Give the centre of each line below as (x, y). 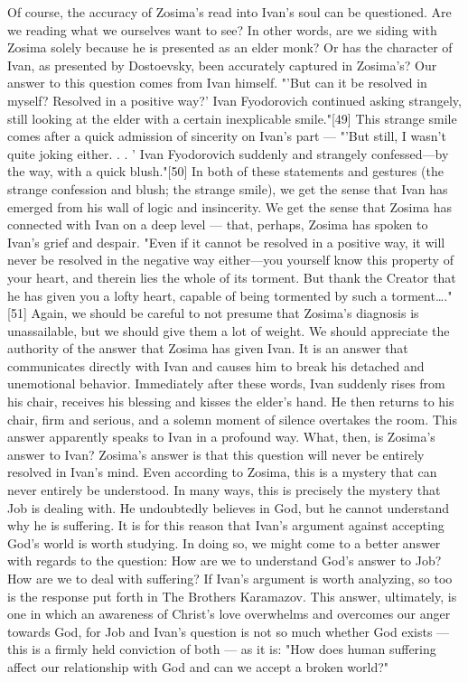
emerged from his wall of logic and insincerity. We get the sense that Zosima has (230, 206)
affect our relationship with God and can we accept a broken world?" (198, 666)
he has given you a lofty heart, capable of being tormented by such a (197, 295)
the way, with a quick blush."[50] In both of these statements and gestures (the (225, 171)
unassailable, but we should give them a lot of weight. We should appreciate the (229, 330)
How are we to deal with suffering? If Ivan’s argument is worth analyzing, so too (230, 578)
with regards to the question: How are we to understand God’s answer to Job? (225, 561)
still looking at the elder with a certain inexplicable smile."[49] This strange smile (232, 118)
